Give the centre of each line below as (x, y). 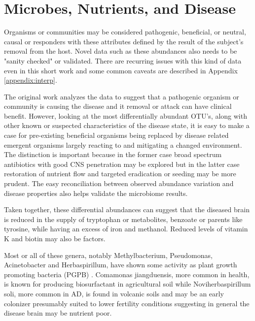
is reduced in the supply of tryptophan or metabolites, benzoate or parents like (123, 219)
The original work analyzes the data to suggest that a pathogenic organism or (122, 96)
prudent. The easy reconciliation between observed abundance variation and (119, 183)
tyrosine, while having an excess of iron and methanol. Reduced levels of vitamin (126, 229)
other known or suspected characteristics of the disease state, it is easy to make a (127, 125)
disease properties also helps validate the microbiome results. (96, 193)
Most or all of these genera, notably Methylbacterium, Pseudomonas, (108, 255)
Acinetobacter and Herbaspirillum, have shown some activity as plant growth (121, 265)
